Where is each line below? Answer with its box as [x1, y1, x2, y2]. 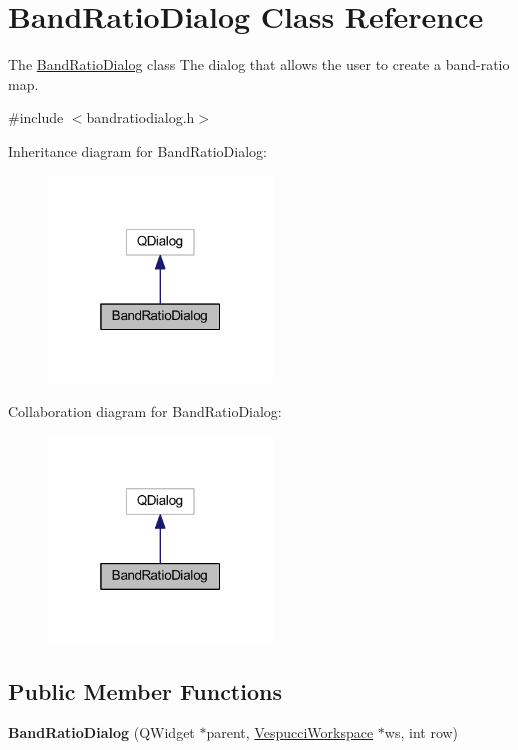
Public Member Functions [8, 675, 282, 706]
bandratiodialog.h [86, 107, 195, 128]
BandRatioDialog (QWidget [8, 722, 195, 743]
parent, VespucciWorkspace [206, 722, 374, 743]
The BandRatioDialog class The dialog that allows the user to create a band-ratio [8, 54, 510, 75]
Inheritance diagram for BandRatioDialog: [8, 140, 267, 161]
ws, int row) [384, 722, 459, 743]
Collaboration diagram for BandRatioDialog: [8, 400, 282, 421]
